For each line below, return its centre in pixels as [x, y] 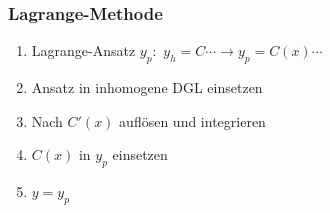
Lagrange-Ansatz [83, 50]
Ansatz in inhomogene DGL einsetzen [147, 87]
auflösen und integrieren [192, 120]
